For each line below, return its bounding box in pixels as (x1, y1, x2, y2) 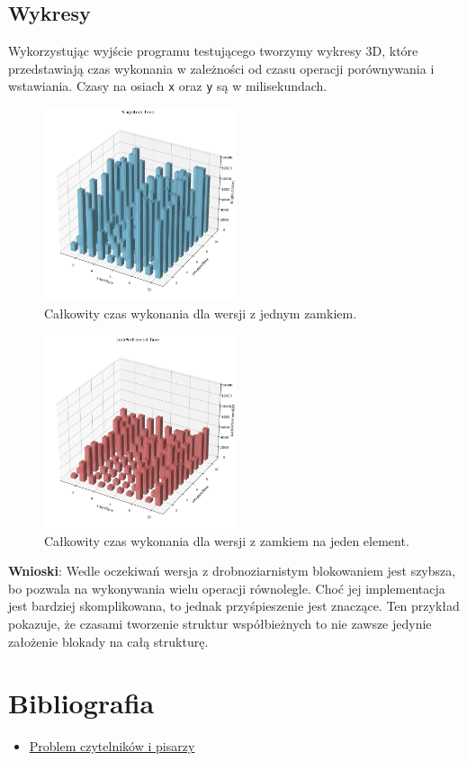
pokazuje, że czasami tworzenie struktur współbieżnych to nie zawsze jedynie (8, 613, 432, 632)
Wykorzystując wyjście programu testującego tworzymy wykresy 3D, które (8, 41, 418, 60)
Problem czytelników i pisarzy (29, 737, 195, 756)
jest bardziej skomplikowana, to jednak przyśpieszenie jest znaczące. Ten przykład (8, 596, 460, 615)
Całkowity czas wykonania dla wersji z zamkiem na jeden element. (44, 531, 409, 550)
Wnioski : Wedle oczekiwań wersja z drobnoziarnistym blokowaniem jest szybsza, (8, 561, 456, 580)
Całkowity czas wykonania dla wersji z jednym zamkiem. (44, 304, 357, 323)
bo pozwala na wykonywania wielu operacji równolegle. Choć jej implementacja (8, 578, 445, 597)
